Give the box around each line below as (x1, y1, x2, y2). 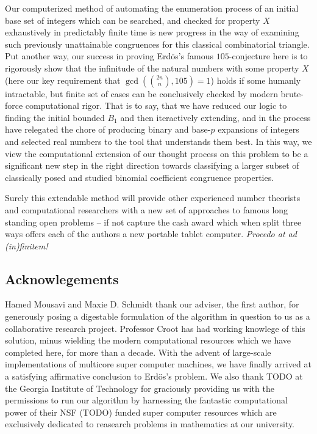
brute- (280, 87, 304, 100)
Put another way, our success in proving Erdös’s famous (5, 50, 214, 62)
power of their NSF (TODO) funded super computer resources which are (5, 405, 277, 418)
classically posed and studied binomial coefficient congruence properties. (5, 171, 274, 183)
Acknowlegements (5, 269, 119, 288)
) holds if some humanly (210, 73, 301, 86)
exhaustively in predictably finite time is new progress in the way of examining (5, 26, 299, 39)
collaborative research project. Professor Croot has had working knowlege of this (5, 322, 305, 334)
